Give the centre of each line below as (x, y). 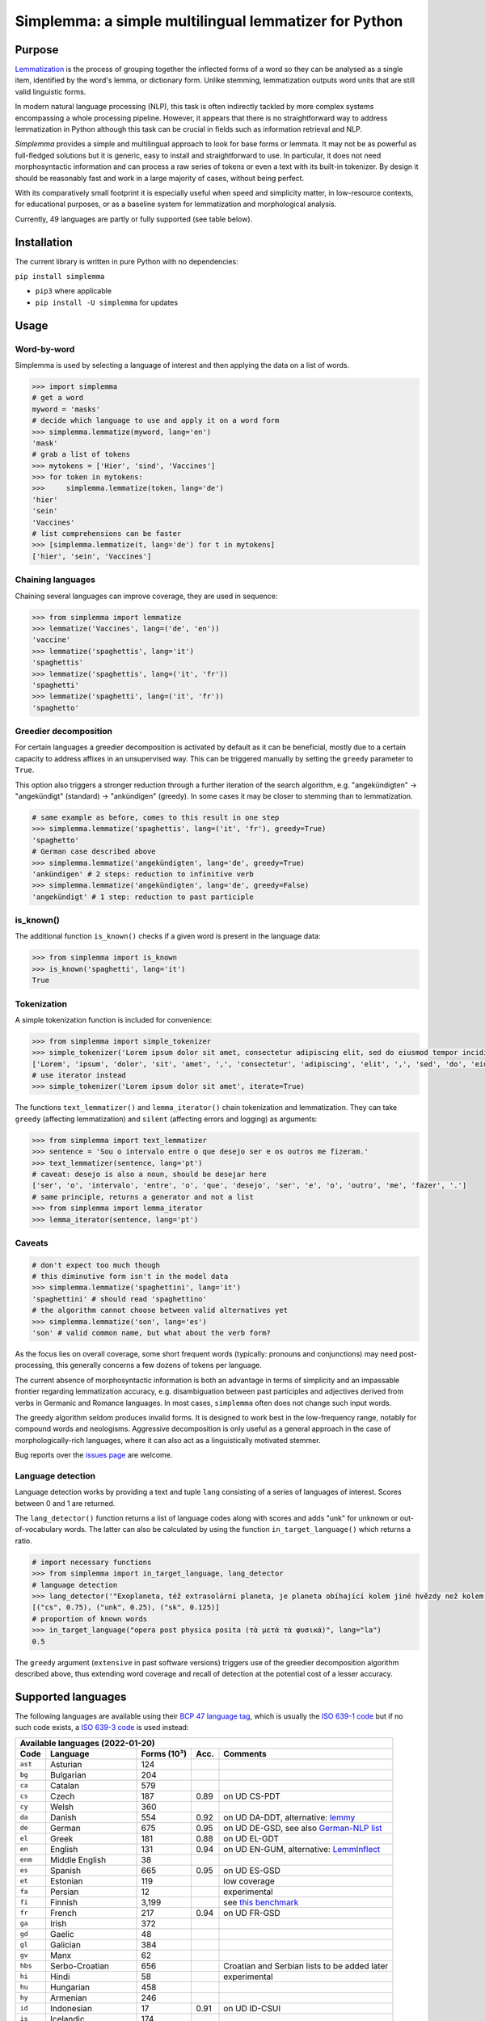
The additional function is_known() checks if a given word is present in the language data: (168, 936)
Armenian (68, 1998)
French (63, 1913)
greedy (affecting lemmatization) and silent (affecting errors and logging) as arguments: (166, 1119)
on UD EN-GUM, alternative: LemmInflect (302, 1849)
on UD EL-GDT (251, 1838)
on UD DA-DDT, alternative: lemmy (289, 1817)
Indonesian (71, 2008)
